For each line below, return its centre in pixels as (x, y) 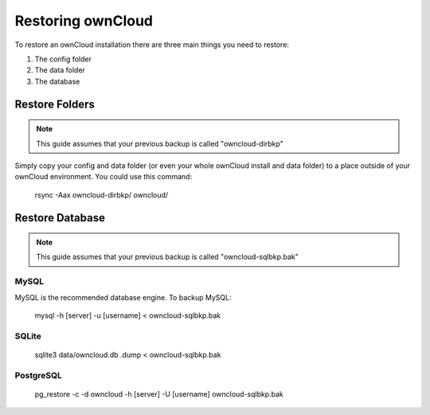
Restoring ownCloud (84, 21)
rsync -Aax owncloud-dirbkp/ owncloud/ (102, 194)
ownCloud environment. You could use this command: (104, 177)
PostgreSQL (39, 375)
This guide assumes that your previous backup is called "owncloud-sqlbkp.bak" (167, 257)
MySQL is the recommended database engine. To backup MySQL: (123, 297)
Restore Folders (55, 104)
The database (57, 81)
